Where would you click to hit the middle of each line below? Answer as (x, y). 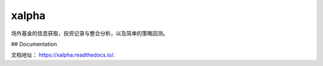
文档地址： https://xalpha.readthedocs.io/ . (63, 55)
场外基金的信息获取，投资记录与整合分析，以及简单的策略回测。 (90, 33)
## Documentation (34, 44)
